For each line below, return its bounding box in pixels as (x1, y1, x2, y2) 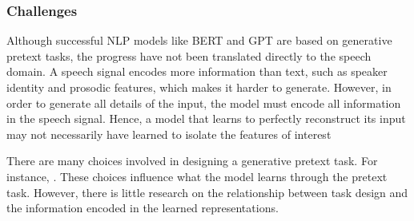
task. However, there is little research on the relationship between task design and (6, 184, 408, 200)
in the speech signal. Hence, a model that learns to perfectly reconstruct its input (6, 110, 406, 127)
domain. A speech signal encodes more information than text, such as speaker (6, 63, 388, 80)
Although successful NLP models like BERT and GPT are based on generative (6, 32, 392, 49)
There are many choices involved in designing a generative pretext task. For (6, 152, 378, 169)
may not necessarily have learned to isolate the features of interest (6, 125, 332, 142)
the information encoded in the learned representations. (6, 199, 279, 216)
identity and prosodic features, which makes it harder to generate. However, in (6, 79, 392, 95)
